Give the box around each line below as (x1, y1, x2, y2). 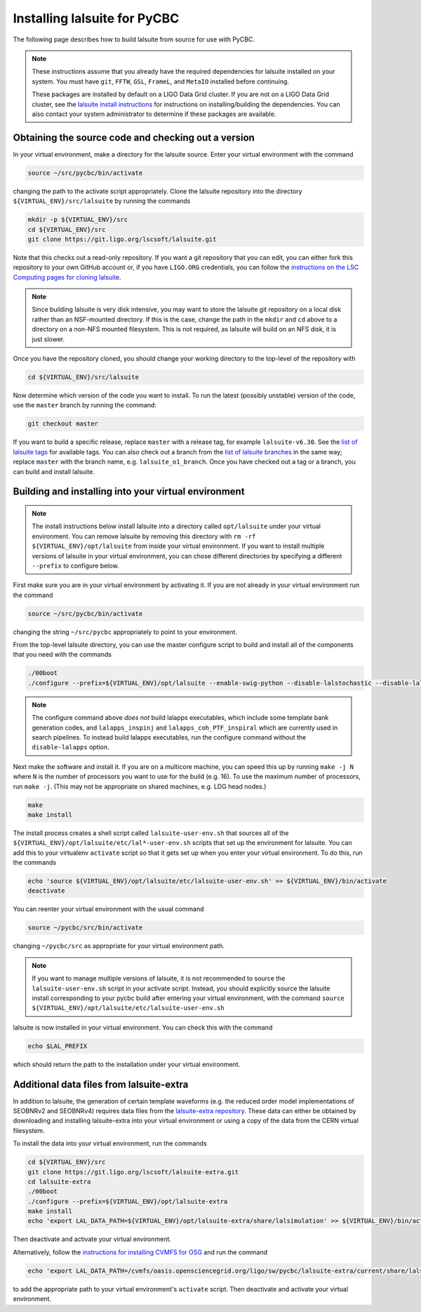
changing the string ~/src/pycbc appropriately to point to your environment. (13, 627, 238, 636)
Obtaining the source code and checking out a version (13, 131, 255, 143)
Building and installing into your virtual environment (13, 485, 245, 498)
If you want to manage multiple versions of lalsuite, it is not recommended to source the (32, 974, 286, 983)
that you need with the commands (13, 650, 112, 659)
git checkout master (27, 420, 98, 428)
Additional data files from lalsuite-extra (13, 1078, 189, 1090)
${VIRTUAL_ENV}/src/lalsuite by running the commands (13, 197, 191, 205)
